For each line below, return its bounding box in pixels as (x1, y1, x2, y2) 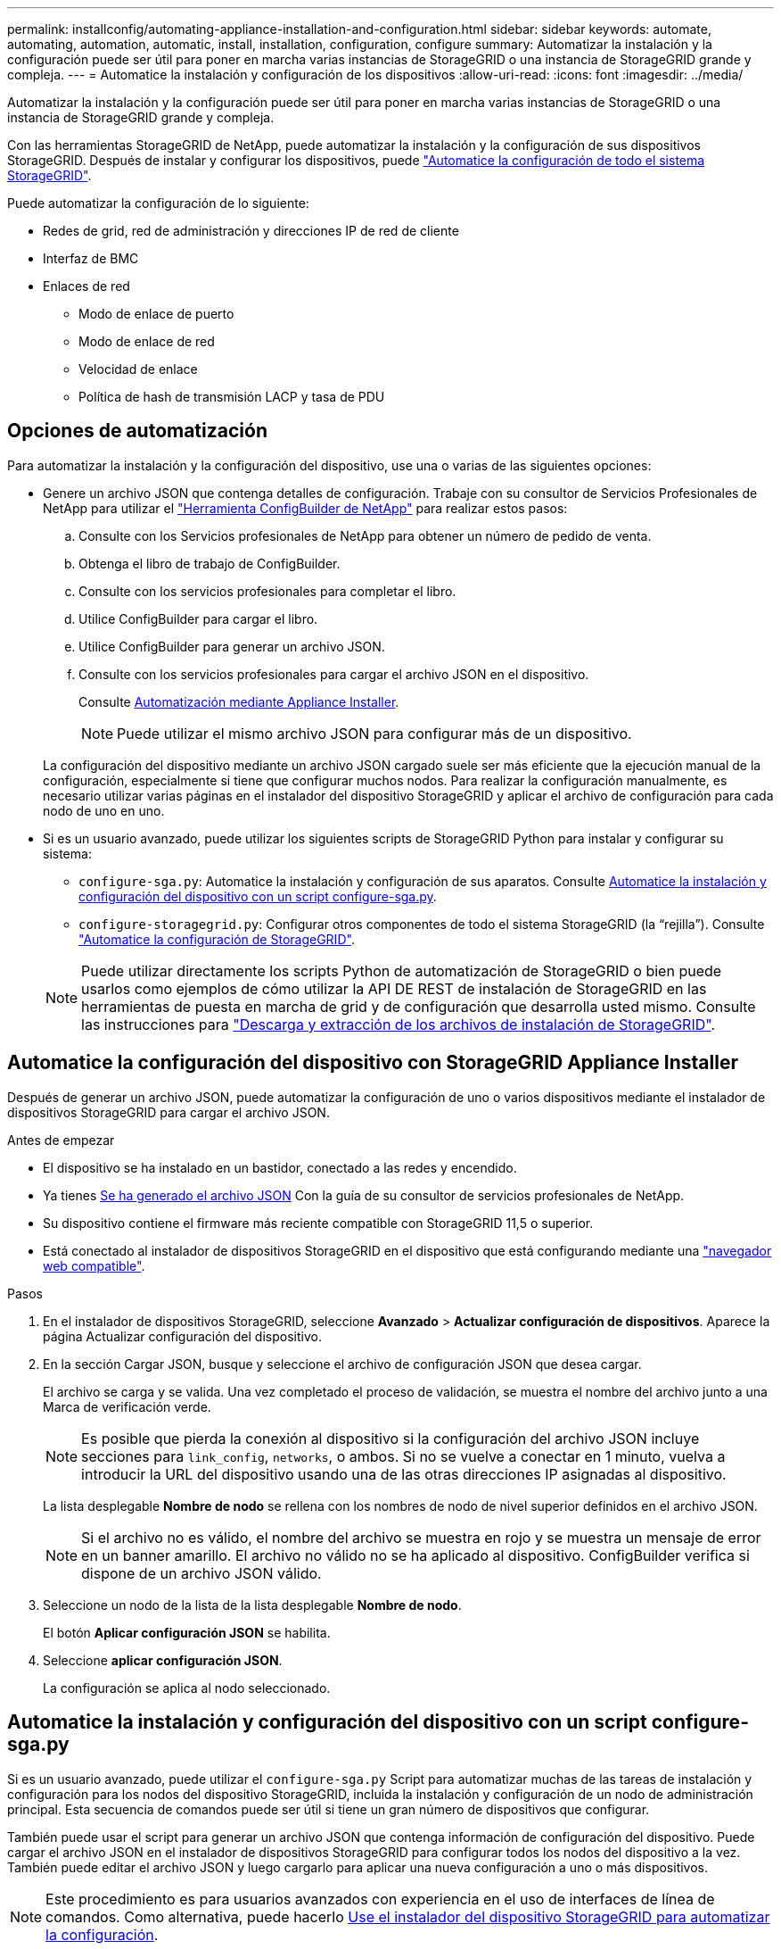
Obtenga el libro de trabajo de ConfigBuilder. (78, 555, 341, 571)
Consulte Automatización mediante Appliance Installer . (78, 693, 399, 709)
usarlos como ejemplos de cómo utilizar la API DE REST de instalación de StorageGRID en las (81, 979, 707, 998)
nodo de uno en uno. (43, 802, 165, 818)
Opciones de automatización (7, 419, 267, 443)
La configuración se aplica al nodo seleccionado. (43, 1679, 331, 1696)
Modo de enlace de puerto (78, 306, 234, 321)
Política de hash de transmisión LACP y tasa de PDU (78, 389, 385, 404)
